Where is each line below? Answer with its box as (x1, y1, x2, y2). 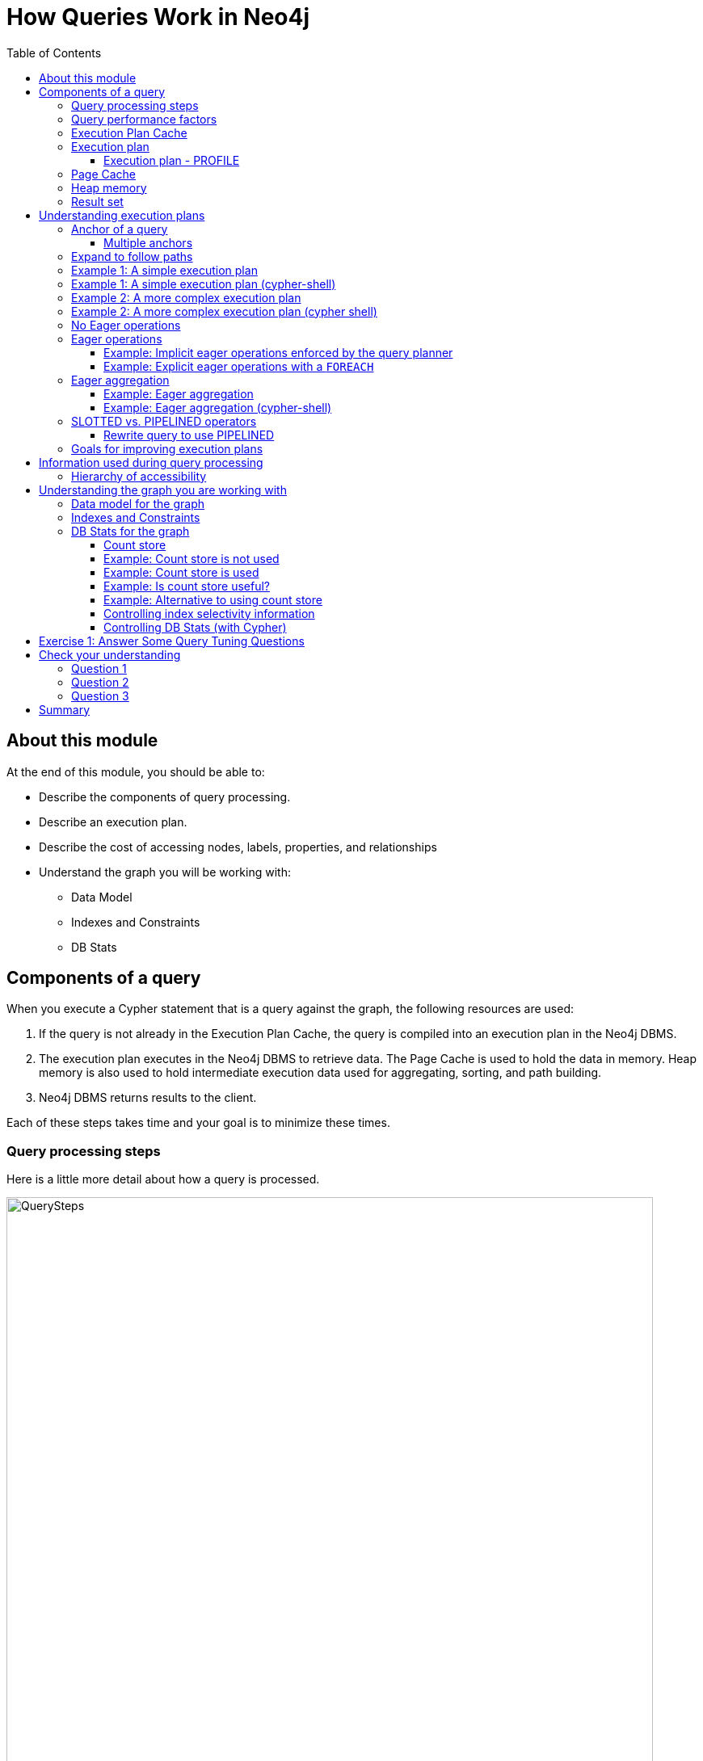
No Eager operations (71, 317, 181, 332)
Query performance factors (71, 111, 217, 126)
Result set (71, 194, 124, 208)
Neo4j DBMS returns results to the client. (39, 1091, 257, 1105)
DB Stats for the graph (71, 523, 190, 538)
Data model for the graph (71, 496, 205, 511)
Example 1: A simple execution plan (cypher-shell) (71, 276, 336, 291)
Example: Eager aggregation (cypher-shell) (103, 400, 332, 414)
